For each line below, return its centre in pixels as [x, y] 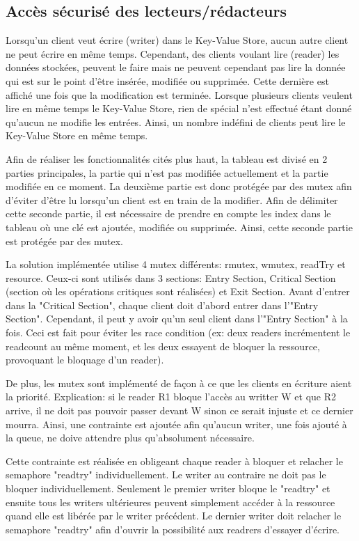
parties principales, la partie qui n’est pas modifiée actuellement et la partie [167, 172]
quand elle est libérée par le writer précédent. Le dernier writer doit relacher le [174, 516]
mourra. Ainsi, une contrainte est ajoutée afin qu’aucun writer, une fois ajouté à [176, 424]
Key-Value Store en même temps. [77, 135]
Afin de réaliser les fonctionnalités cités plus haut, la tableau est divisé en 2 [167, 158]
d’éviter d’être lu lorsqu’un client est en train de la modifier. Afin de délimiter [172, 199]
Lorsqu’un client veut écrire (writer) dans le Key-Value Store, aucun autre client [177, 40]
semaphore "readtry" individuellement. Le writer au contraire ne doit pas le [166, 475]
